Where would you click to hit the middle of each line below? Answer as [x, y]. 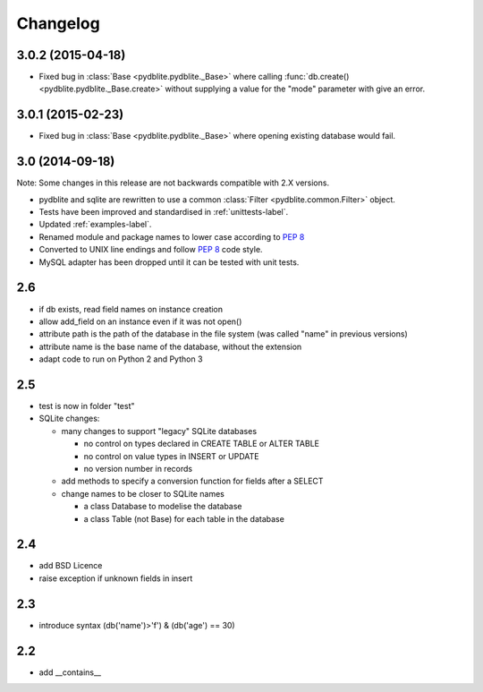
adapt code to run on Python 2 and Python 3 [121, 359]
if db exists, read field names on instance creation [131, 309]
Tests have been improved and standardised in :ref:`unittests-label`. [164, 212]
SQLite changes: [69, 419]
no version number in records [138, 468]
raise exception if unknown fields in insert [116, 578]
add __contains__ [70, 672]
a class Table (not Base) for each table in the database [184, 518]
